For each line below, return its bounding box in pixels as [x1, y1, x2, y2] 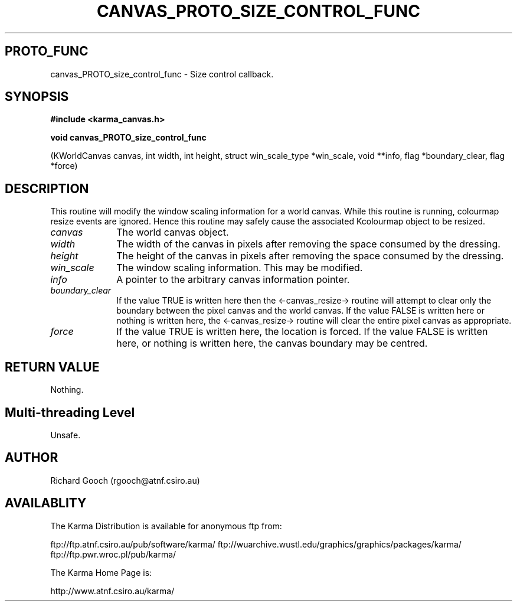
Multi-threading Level [5, 405, 135, 420]
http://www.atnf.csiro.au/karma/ [50, 585, 175, 596]
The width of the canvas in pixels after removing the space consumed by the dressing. [116, 238, 500, 250]
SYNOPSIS [5, 89, 69, 105]
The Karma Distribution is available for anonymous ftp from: [50, 520, 282, 531]
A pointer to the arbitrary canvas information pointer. [116, 273, 350, 286]
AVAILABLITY [5, 496, 87, 511]
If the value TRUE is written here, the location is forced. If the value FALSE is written [116, 325, 488, 338]
